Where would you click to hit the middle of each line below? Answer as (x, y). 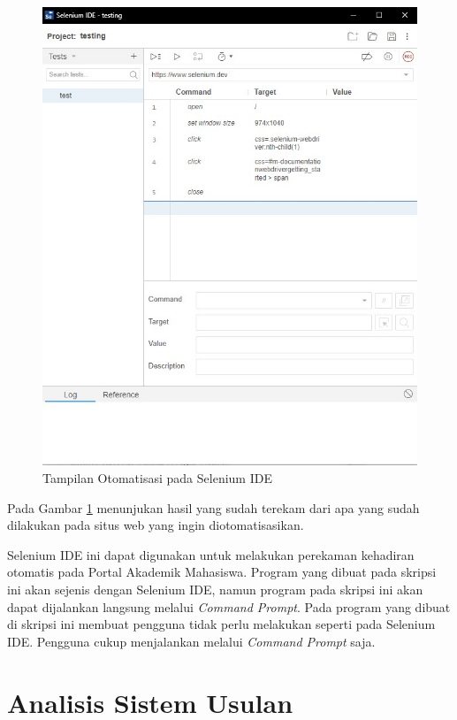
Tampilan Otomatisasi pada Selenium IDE (157, 478)
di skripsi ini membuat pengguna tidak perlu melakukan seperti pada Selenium (221, 624)
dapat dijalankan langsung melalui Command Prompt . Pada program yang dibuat (229, 606)
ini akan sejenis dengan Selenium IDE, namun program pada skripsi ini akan (215, 589)
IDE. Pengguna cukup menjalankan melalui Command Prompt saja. (191, 641)
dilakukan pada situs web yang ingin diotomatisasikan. (156, 525)
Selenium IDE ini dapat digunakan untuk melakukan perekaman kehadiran (211, 554)
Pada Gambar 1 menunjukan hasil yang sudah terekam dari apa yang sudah (213, 507)
